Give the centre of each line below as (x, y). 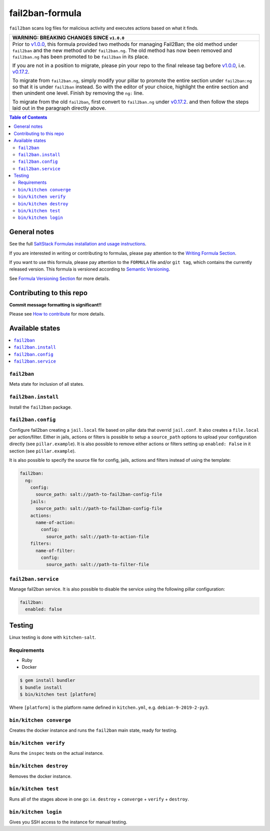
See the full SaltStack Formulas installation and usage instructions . (78, 244)
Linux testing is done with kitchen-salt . (53, 637)
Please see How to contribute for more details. (57, 314)
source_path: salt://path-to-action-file (97, 536)
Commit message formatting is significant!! (55, 305)
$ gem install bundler (47, 680)
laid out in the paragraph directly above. (59, 108)
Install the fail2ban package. (40, 407)
